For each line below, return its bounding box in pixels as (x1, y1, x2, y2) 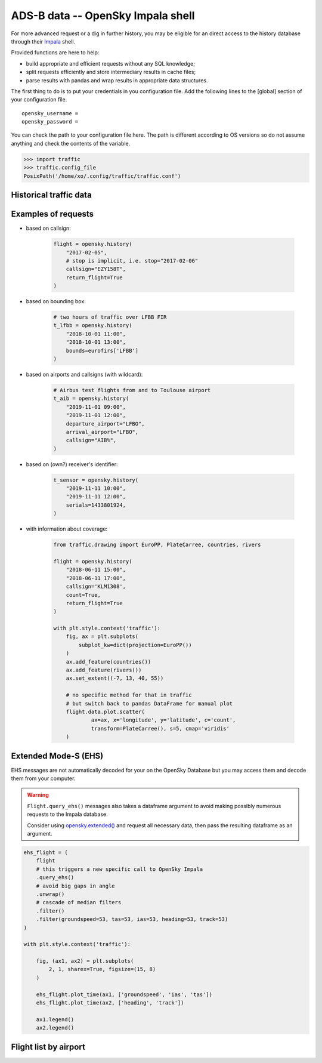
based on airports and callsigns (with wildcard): (26, 371, 143, 378)
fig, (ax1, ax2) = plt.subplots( (36, 958, 134, 965)
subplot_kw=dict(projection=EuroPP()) (78, 642, 192, 648)
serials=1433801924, (66, 501, 126, 509)
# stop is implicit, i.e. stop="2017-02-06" (66, 257, 199, 264)
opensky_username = (21, 110, 79, 116)
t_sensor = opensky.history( (53, 476, 139, 483)
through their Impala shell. (11, 38, 76, 45)
